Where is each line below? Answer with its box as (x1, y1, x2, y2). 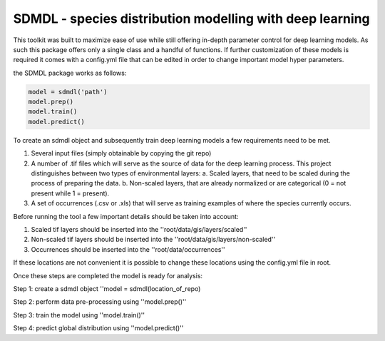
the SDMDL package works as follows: (13, 68, 127, 77)
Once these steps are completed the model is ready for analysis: (13, 271, 203, 280)
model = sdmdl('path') (28, 88, 108, 96)
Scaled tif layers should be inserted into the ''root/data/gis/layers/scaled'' (31, 225, 247, 233)
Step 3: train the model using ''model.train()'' (13, 310, 145, 319)
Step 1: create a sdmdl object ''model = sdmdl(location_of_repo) (13, 284, 201, 292)
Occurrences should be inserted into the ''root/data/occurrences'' (31, 245, 225, 253)
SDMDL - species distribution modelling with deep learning (13, 11, 370, 26)
